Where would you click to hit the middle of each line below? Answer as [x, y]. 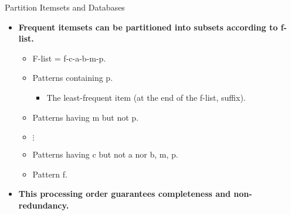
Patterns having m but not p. [85, 117]
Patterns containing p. [73, 78]
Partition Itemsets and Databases [65, 7]
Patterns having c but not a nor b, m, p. [105, 154]
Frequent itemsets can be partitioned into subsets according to [148, 27]
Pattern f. [50, 174]
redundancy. [44, 205]
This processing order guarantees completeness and [124, 194]
